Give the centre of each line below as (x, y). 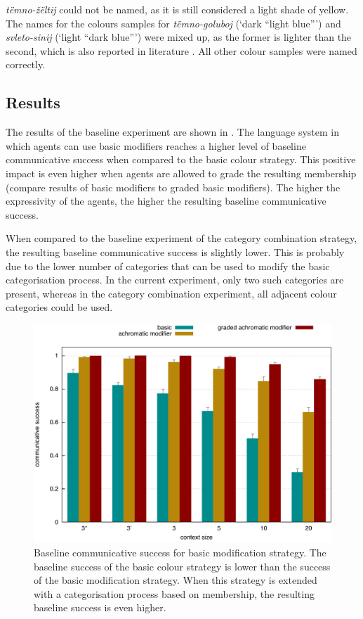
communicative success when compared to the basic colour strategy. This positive (181, 159)
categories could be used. (59, 307)
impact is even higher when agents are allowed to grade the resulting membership (181, 173)
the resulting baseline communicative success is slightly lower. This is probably (175, 251)
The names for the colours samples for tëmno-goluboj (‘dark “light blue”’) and (173, 23)
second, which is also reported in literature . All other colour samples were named (181, 50)
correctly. (26, 64)
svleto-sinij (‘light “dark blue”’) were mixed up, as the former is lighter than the (179, 37)
